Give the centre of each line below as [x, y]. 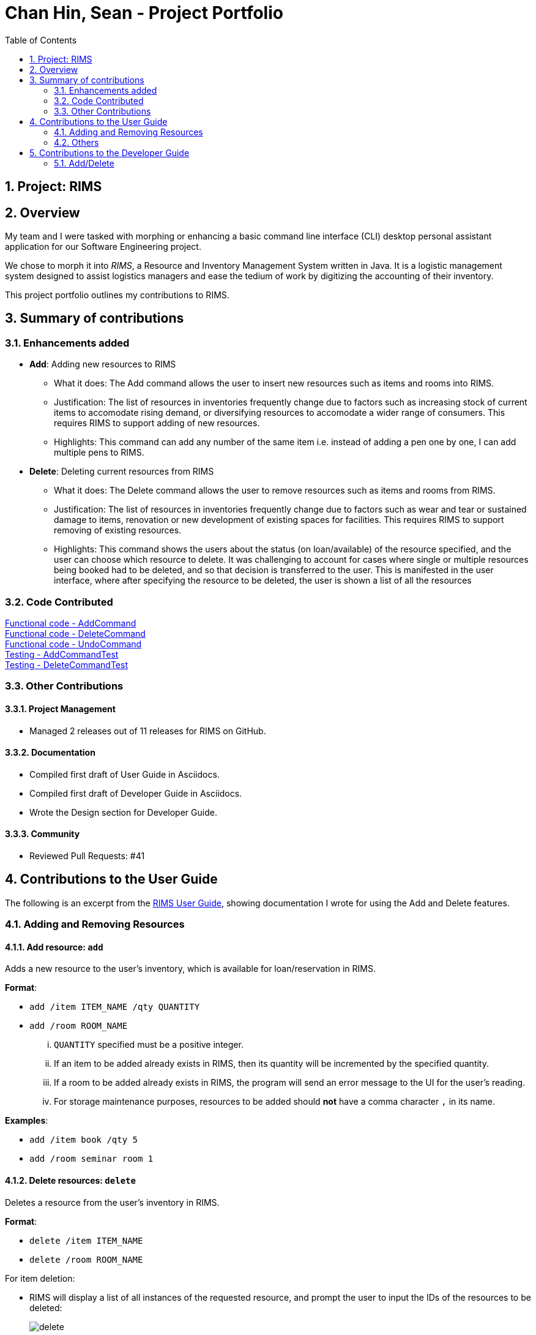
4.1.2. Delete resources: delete [70, 1181]
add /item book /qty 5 [84, 1140]
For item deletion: [40, 1278]
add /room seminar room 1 [91, 1159]
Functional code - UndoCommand [73, 644]
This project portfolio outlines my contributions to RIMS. [117, 295]
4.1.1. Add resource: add [54, 947]
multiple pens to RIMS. [99, 453]
